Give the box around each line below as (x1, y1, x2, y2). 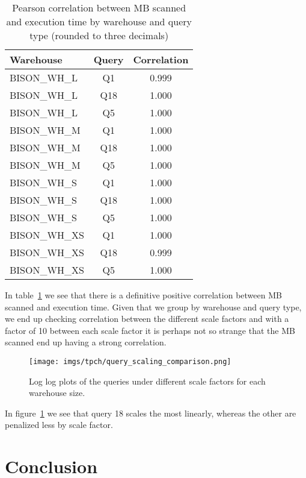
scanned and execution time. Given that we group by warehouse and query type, (5, 300, 302, 313)
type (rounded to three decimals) (29, 28, 169, 42)
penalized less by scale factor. (5, 418, 113, 431)
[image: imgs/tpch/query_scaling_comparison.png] (29, 357, 231, 366)
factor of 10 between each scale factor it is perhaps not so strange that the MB (5, 324, 295, 336)
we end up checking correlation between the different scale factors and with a (5, 312, 289, 325)
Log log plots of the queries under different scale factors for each (29, 374, 266, 387)
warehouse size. (29, 386, 85, 399)
